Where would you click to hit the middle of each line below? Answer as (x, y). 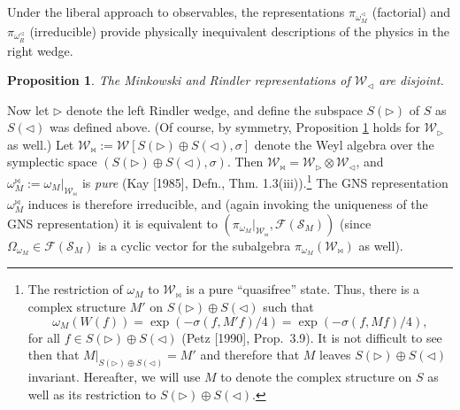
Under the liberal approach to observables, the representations (176, 12)
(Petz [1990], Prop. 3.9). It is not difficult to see (312, 337)
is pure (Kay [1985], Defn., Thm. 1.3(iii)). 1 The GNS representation (265, 181)
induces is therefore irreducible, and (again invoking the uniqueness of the (228, 203)
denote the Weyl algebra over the (344, 144)
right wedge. (40, 50)
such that (288, 306)
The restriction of (75, 289)
